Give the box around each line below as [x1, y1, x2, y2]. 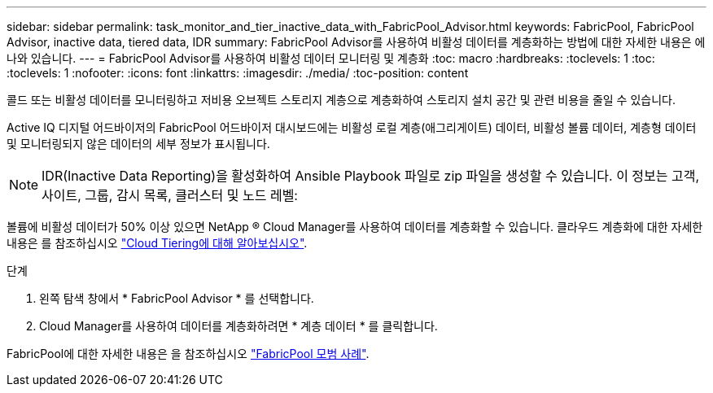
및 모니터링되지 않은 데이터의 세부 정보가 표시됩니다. [7, 137, 270, 151]
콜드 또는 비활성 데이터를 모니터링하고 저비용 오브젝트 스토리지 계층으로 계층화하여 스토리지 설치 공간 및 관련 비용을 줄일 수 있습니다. [7, 93, 676, 107]
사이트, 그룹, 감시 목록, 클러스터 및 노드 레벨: [42, 187, 298, 203]
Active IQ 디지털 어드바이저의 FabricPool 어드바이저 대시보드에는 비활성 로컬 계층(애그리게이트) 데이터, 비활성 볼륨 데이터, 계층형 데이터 [7, 120, 697, 134]
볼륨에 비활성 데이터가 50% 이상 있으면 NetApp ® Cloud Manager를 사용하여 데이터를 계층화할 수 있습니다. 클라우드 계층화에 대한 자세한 [7, 220, 703, 234]
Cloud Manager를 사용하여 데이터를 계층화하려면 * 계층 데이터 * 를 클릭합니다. [39, 319, 438, 333]
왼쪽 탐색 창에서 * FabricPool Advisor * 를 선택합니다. [39, 291, 314, 305]
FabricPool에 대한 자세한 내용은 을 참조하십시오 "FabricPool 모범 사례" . [7, 347, 370, 360]
